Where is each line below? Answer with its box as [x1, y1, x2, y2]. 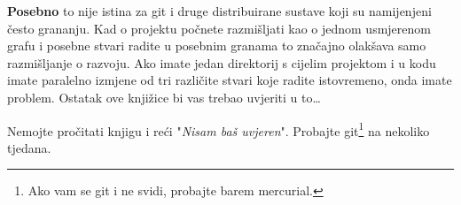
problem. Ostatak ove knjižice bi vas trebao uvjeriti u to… [7, 87, 321, 106]
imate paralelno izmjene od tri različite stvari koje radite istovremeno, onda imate [7, 71, 452, 89]
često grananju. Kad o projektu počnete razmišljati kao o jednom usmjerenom [7, 19, 431, 37]
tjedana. [7, 138, 51, 156]
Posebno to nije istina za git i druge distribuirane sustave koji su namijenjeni [7, 2, 432, 19]
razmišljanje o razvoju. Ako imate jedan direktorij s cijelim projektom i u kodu [7, 53, 436, 72]
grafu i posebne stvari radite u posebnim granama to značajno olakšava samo [7, 36, 426, 55]
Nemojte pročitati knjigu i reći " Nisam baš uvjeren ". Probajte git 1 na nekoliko [7, 118, 430, 140]
